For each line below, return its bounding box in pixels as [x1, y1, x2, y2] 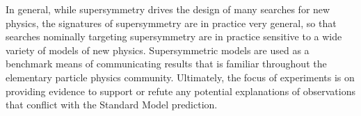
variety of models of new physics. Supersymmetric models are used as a [6, 42, 310, 57]
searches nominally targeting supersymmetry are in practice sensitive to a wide [6, 29, 342, 44]
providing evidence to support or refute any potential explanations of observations [6, 83, 356, 98]
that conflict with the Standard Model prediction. [6, 97, 218, 112]
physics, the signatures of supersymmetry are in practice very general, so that [6, 15, 337, 30]
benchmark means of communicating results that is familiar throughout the [6, 56, 327, 71]
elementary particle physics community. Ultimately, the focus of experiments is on [6, 69, 355, 84]
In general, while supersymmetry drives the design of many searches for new [6, 2, 330, 16]
